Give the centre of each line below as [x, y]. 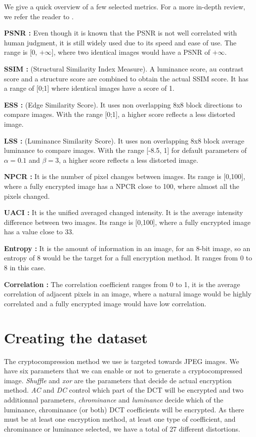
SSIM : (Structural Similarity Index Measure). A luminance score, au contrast [124, 68]
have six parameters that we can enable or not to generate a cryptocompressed [123, 371]
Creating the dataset [76, 337]
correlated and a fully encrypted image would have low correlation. [105, 303]
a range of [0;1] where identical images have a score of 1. [89, 88]
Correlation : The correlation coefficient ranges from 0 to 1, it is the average [122, 284]
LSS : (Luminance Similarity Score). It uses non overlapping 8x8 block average [124, 140]
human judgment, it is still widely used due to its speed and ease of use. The [120, 42]
